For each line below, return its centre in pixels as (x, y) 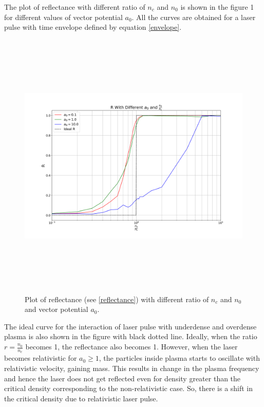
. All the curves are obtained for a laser (194, 17)
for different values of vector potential (63, 17)
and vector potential (56, 309)
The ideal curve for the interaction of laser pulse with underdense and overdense (130, 326)
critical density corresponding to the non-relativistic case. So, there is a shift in (129, 388)
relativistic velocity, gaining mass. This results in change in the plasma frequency (132, 368)
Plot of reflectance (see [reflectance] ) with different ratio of (117, 299)
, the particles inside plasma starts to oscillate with (179, 358)
